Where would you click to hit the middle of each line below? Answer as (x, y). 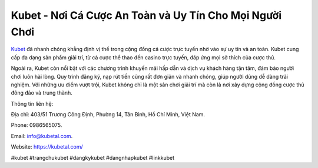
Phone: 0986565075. (37, 125)
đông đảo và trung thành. (42, 93)
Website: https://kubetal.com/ (47, 147)
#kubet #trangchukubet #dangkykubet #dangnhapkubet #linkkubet (93, 157)
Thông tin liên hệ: (32, 103)
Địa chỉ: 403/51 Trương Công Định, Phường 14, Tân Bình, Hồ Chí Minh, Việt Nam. (108, 115)
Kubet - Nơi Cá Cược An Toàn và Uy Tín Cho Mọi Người (146, 15)
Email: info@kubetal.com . (42, 136)
